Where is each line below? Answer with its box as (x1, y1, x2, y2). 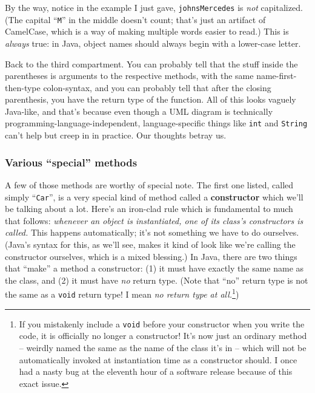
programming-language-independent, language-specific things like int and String (5, 117, 308, 129)
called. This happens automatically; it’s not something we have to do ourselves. (5, 226, 299, 239)
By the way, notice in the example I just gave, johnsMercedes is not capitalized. (5, 1, 303, 13)
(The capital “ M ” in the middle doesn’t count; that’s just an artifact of (5, 13, 266, 26)
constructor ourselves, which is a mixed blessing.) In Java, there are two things (5, 250, 297, 262)
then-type (5, 81, 41, 94)
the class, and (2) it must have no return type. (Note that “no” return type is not (5, 273, 308, 286)
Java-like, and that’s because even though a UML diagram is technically (5, 104, 273, 117)
